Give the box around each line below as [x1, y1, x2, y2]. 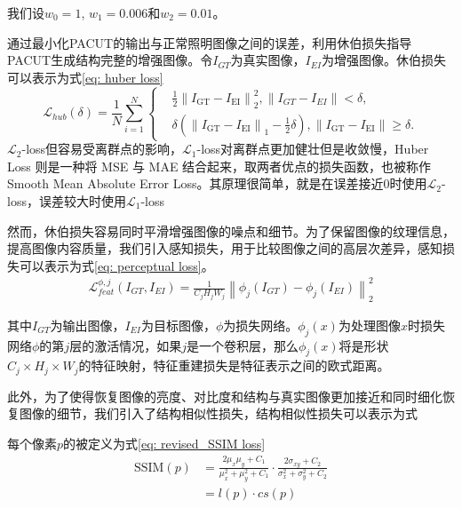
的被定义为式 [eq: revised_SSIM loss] [63, 433, 266, 452]
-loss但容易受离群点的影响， [21, 139, 183, 158]
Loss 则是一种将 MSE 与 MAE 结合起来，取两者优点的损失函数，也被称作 [7, 156, 432, 175]
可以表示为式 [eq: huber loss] [7, 67, 163, 86]
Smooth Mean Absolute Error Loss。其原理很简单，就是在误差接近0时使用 [7, 174, 427, 193]
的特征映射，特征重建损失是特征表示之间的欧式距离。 [78, 356, 390, 375]
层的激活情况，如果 [69, 336, 182, 354]
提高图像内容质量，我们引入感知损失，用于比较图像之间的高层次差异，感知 [7, 239, 442, 258]
